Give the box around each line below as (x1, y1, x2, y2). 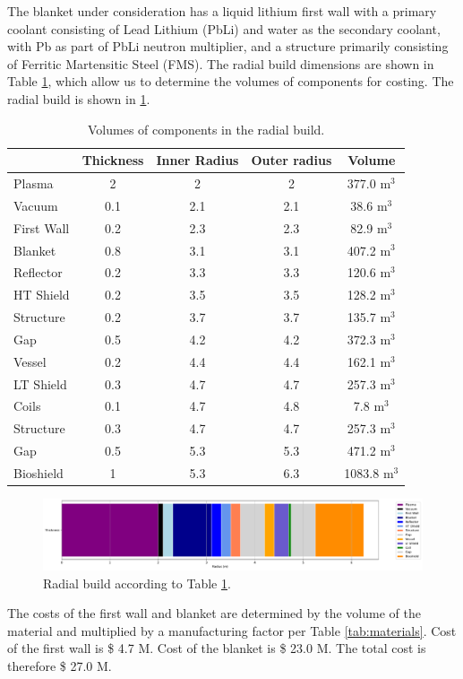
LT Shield (13, 374, 67, 393)
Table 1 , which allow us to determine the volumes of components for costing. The (7, 72, 454, 91)
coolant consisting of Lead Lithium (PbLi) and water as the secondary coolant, (7, 19, 441, 38)
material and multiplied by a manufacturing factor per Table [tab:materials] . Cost (7, 621, 457, 640)
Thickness (81, 151, 144, 170)
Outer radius (251, 151, 332, 170)
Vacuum (13, 196, 58, 214)
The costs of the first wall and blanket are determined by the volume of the (7, 604, 421, 622)
